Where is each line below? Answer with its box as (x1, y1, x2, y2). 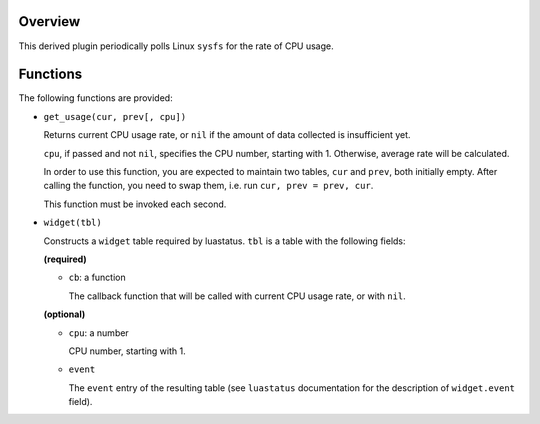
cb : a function (68, 271, 126, 284)
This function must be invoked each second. (43, 198, 227, 210)
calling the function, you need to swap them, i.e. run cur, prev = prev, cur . (43, 180, 374, 192)
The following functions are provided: (18, 92, 174, 104)
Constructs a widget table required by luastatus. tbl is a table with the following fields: (43, 235, 406, 247)
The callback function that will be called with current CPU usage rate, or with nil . (68, 290, 407, 302)
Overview (18, 13, 81, 30)
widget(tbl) (43, 217, 102, 229)
